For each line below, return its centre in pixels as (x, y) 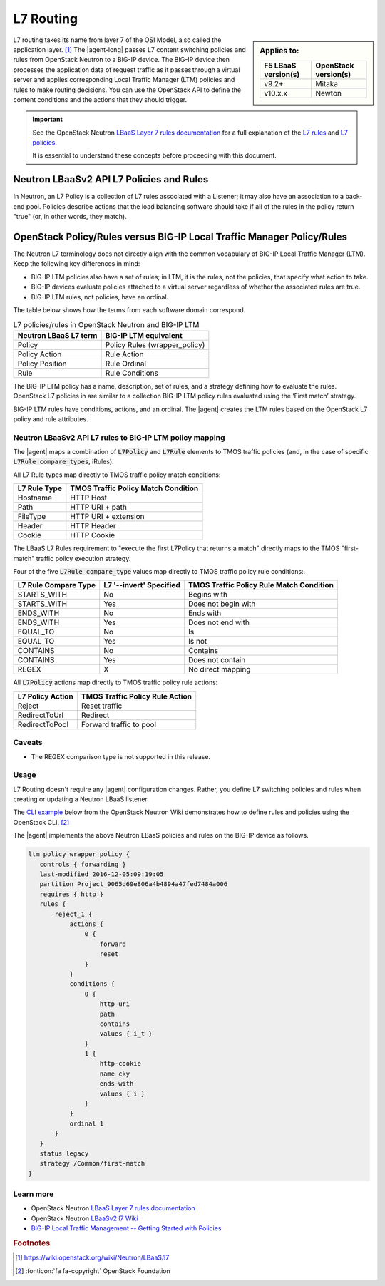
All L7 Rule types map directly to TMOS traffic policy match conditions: (117, 475)
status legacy (64, 1153)
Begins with (208, 595)
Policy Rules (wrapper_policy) (155, 344)
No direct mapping (219, 669)
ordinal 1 (87, 1123)
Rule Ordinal (125, 364)
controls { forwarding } (83, 864)
